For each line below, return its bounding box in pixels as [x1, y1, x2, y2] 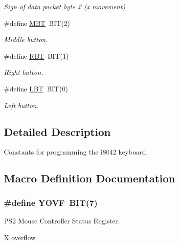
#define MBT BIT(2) [4, 18, 70, 28]
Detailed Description [4, 124, 111, 139]
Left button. [4, 100, 39, 110]
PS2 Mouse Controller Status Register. [4, 215, 120, 225]
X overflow [4, 232, 36, 242]
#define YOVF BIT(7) [4, 196, 98, 208]
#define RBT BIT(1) [4, 50, 69, 61]
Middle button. [4, 34, 48, 44]
